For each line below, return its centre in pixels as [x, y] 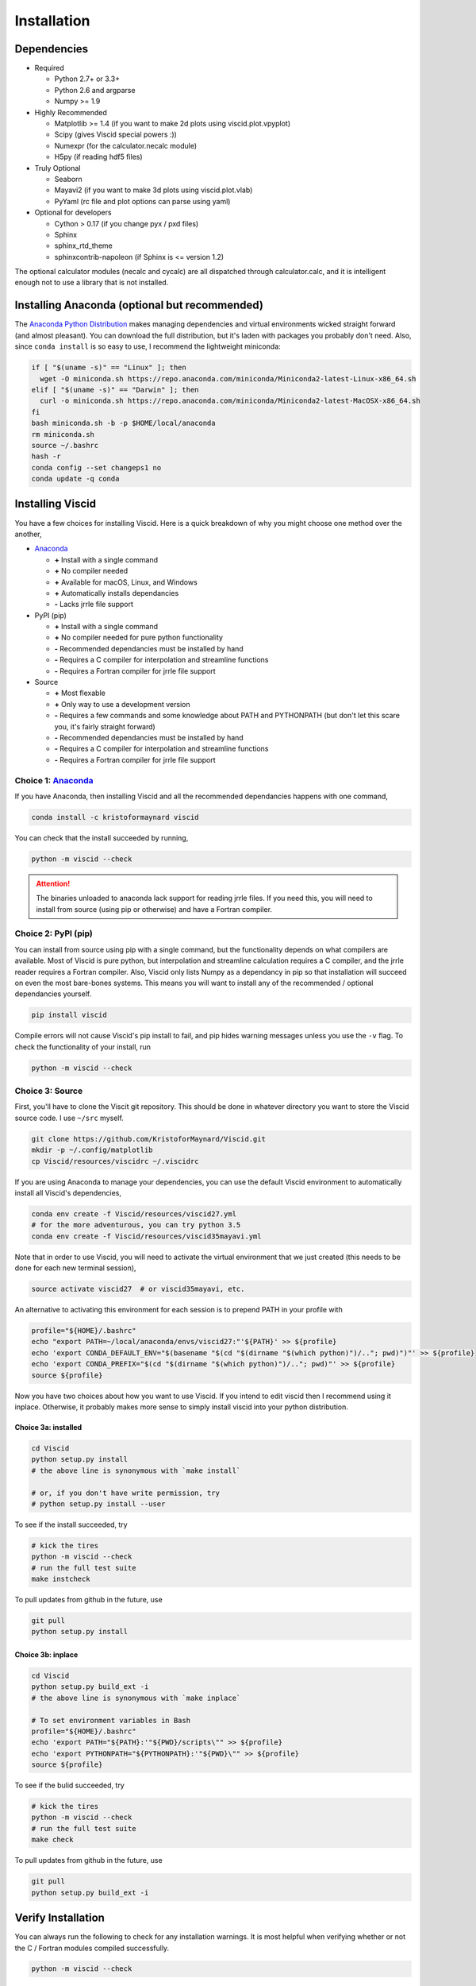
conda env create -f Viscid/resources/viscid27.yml [134, 1214]
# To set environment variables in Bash [111, 1720]
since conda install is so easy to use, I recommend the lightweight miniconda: [148, 346]
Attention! [53, 883]
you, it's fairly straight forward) [105, 726]
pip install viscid [69, 1015]
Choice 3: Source [49, 1091]
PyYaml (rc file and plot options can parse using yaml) [142, 201]
